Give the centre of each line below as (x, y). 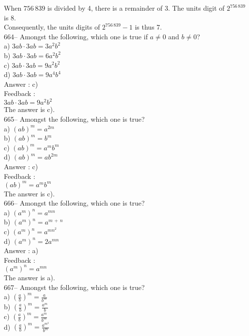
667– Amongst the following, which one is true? (74, 287)
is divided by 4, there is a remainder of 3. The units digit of (136, 8)
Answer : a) (21, 250)
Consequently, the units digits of (52, 27)
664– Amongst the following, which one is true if (76, 36)
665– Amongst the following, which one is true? (74, 119)
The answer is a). (30, 277)
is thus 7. (148, 27)
